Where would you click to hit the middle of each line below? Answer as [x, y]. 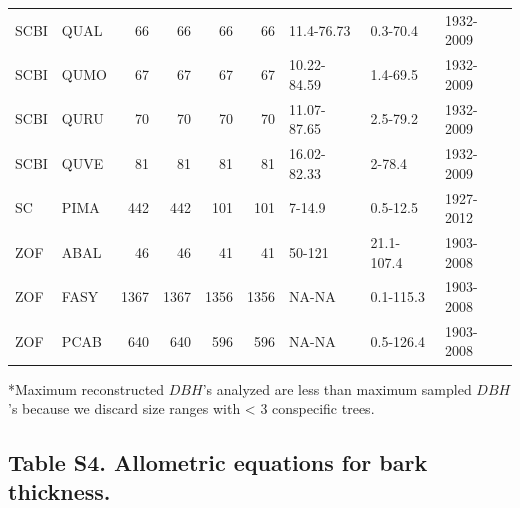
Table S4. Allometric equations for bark [218, 462]
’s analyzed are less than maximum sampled [337, 388]
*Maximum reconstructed [86, 388]
